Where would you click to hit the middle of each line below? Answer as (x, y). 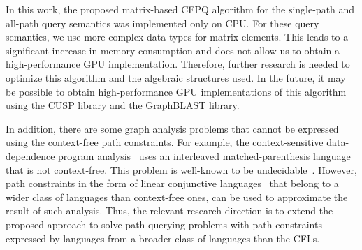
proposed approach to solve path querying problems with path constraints (164, 224)
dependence (30, 155)
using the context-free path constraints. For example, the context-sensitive (165, 142)
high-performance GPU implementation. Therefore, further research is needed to (178, 64)
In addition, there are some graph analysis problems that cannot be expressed (172, 128)
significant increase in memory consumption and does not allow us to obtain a (173, 50)
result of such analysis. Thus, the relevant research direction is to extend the (169, 211)
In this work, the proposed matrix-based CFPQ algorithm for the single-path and (180, 9)
